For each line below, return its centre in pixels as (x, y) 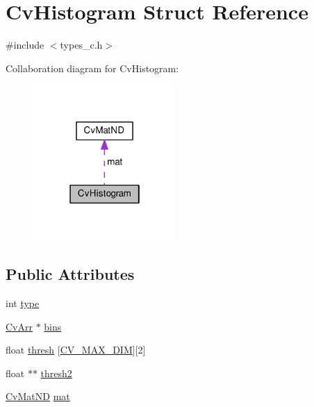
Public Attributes (70, 274)
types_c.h (81, 45)
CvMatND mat (38, 396)
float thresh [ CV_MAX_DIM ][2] (76, 350)
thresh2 (56, 373)
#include (25, 45)
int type (23, 302)
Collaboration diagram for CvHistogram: (92, 68)
